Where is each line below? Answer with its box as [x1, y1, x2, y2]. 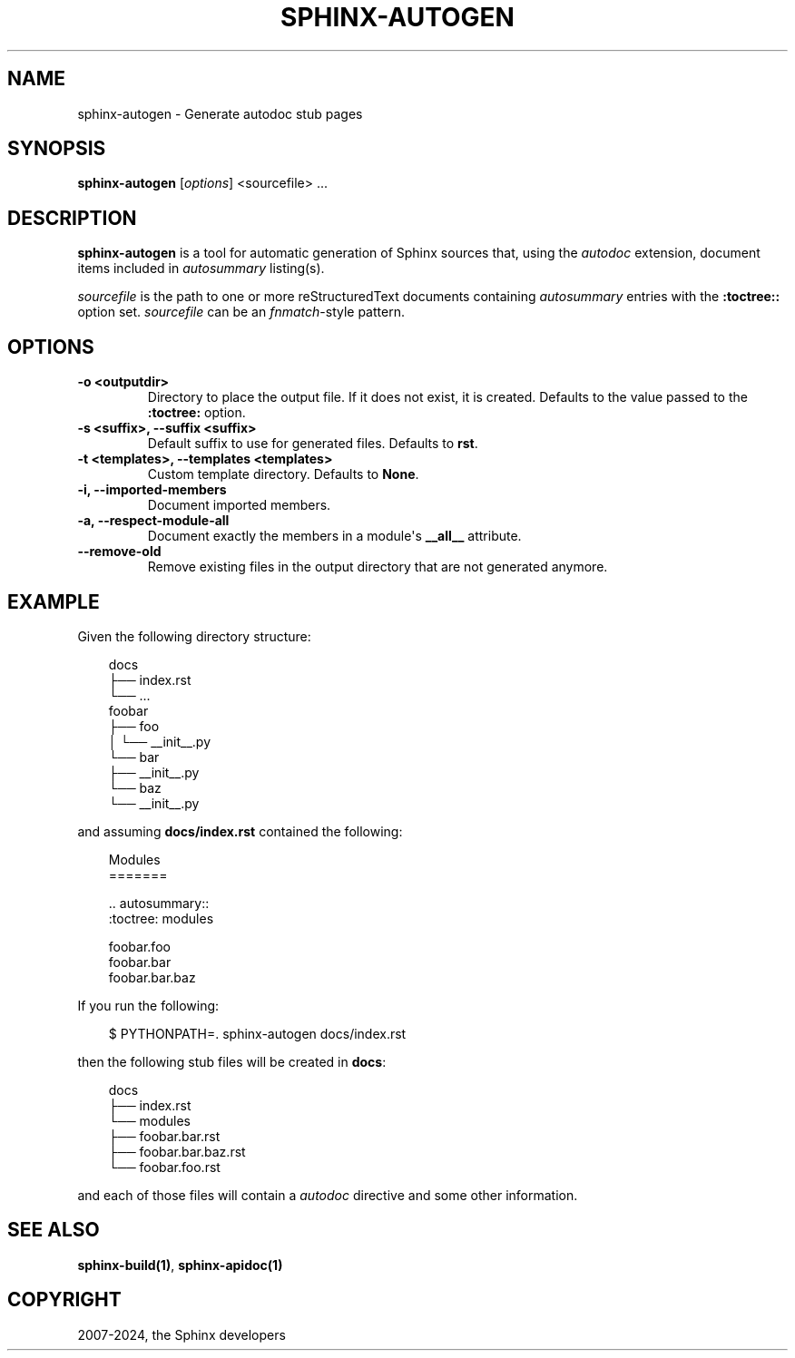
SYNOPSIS [7, 137, 106, 161]
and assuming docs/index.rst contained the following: [77, 823, 403, 839]
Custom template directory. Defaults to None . [147, 466, 419, 483]
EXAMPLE [7, 590, 100, 613]
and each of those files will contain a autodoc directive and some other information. [77, 1187, 578, 1203]
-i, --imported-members [77, 482, 227, 498]
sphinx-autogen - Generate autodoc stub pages [77, 105, 363, 122]
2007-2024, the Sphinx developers [77, 1326, 286, 1343]
